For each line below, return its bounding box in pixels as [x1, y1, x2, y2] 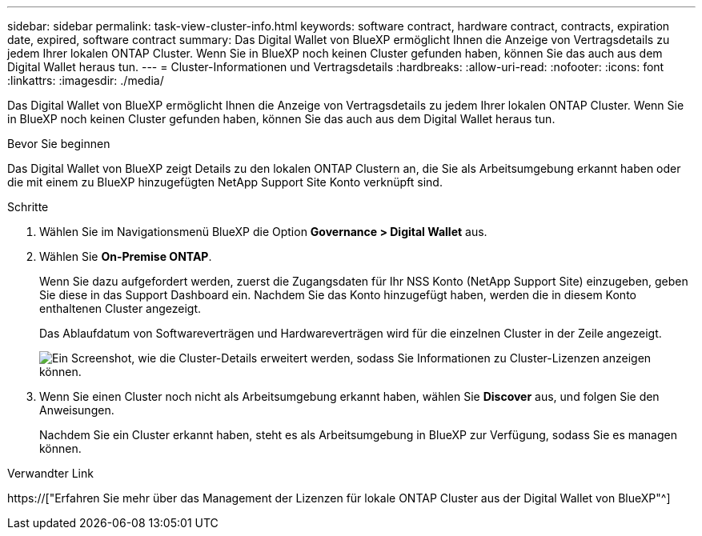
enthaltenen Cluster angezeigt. [39, 302, 202, 315]
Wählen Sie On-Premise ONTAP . [39, 250, 212, 263]
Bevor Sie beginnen [7, 137, 110, 150]
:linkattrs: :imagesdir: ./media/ [7, 74, 164, 87]
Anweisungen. [39, 403, 114, 417]
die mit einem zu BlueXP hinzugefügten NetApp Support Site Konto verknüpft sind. [7, 175, 443, 189]
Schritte [7, 200, 49, 214]
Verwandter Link [7, 466, 94, 480]
